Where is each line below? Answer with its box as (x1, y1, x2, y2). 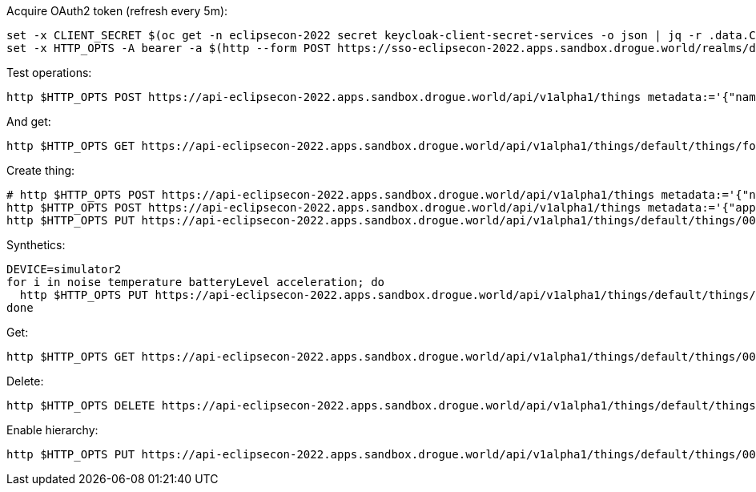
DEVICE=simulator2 (6, 263, 122, 276)
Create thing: (6, 163, 75, 177)
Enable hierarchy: (6, 423, 99, 437)
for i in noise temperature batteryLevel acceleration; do (6, 276, 385, 288)
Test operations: (6, 66, 92, 79)
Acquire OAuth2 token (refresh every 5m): (6, 4, 228, 18)
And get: (6, 115, 51, 128)
